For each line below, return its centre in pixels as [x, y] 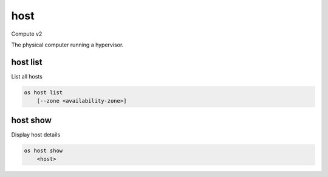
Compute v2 [27, 34]
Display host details [36, 134]
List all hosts [27, 76]
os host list [43, 92]
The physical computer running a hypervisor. [67, 45]
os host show [43, 150]
